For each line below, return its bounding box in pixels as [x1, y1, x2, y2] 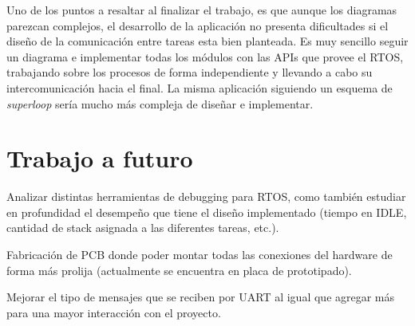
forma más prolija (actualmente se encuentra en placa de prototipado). [6, 261, 352, 278]
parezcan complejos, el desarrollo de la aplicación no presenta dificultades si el [6, 17, 389, 33]
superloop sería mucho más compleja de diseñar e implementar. [6, 95, 314, 112]
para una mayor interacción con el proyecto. [6, 304, 221, 320]
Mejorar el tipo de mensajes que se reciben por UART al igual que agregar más [6, 289, 395, 305]
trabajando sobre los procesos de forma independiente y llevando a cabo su [6, 64, 373, 81]
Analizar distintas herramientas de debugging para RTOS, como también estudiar [6, 188, 406, 205]
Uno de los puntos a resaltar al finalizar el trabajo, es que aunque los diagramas [6, 2, 397, 18]
